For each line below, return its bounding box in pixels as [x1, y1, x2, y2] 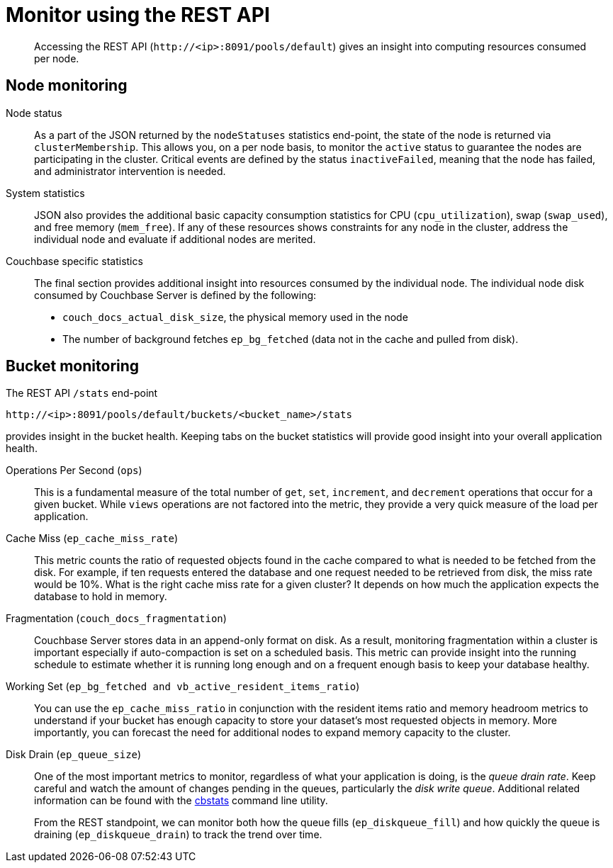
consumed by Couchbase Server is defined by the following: [34, 288, 317, 301]
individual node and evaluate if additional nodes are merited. [34, 232, 316, 245]
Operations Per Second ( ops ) [6, 464, 142, 477]
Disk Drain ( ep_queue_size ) [6, 748, 142, 761]
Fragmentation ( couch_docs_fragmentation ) [6, 612, 227, 625]
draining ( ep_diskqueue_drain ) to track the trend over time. [34, 828, 322, 841]
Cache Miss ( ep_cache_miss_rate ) [6, 532, 179, 545]
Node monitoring [6, 77, 128, 95]
